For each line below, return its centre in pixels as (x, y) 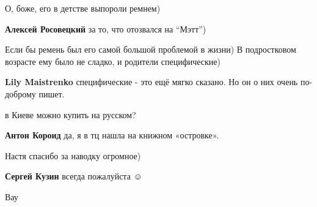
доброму (20, 93)
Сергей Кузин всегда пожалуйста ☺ (74, 176)
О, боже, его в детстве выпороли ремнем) (83, 8)
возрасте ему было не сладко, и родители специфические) (113, 61)
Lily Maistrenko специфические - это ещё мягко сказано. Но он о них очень (151, 82)
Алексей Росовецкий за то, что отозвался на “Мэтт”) (106, 28)
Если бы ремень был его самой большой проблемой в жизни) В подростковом (151, 49)
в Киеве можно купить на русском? (71, 114)
